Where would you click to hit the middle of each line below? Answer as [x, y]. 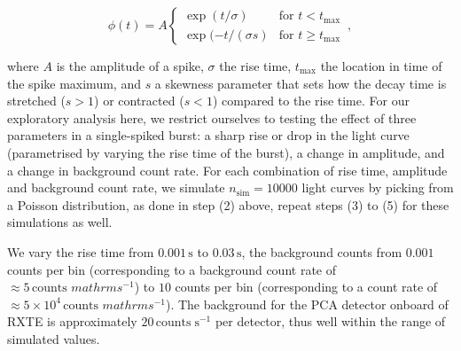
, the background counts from [322, 251]
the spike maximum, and [74, 83]
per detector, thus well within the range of [330, 321]
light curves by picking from [378, 187]
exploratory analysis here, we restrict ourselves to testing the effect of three [212, 117]
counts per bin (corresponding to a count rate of [306, 287]
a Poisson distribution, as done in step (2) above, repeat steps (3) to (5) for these [228, 204]
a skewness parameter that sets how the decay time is [301, 83]
